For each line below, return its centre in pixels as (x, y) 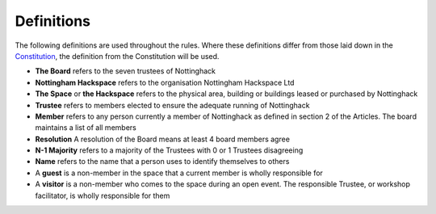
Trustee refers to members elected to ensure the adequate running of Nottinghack (172, 105)
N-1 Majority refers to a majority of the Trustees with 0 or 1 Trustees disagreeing (169, 150)
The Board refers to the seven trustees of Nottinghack (125, 71)
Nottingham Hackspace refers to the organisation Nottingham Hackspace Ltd (165, 82)
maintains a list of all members (86, 128)
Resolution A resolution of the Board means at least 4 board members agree (163, 139)
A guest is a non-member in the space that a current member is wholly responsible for (179, 173)
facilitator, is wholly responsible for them (103, 195)
